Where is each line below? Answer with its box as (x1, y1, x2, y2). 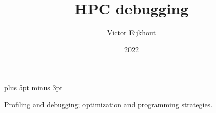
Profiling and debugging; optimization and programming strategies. (4, 99, 213, 109)
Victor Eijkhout (107, 27, 156, 38)
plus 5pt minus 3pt (4, 82, 63, 93)
